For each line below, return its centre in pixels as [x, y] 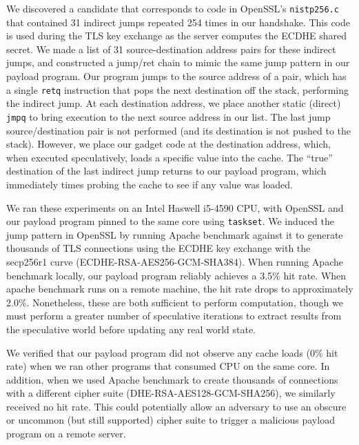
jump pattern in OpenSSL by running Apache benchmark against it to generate [175, 234]
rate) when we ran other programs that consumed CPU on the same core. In [168, 366]
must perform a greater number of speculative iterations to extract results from [174, 316]
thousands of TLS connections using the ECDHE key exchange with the [158, 248]
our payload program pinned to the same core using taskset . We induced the [170, 221]
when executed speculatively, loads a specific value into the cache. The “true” [170, 157]
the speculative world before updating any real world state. [131, 329]
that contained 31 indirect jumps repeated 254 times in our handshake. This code [178, 22]
